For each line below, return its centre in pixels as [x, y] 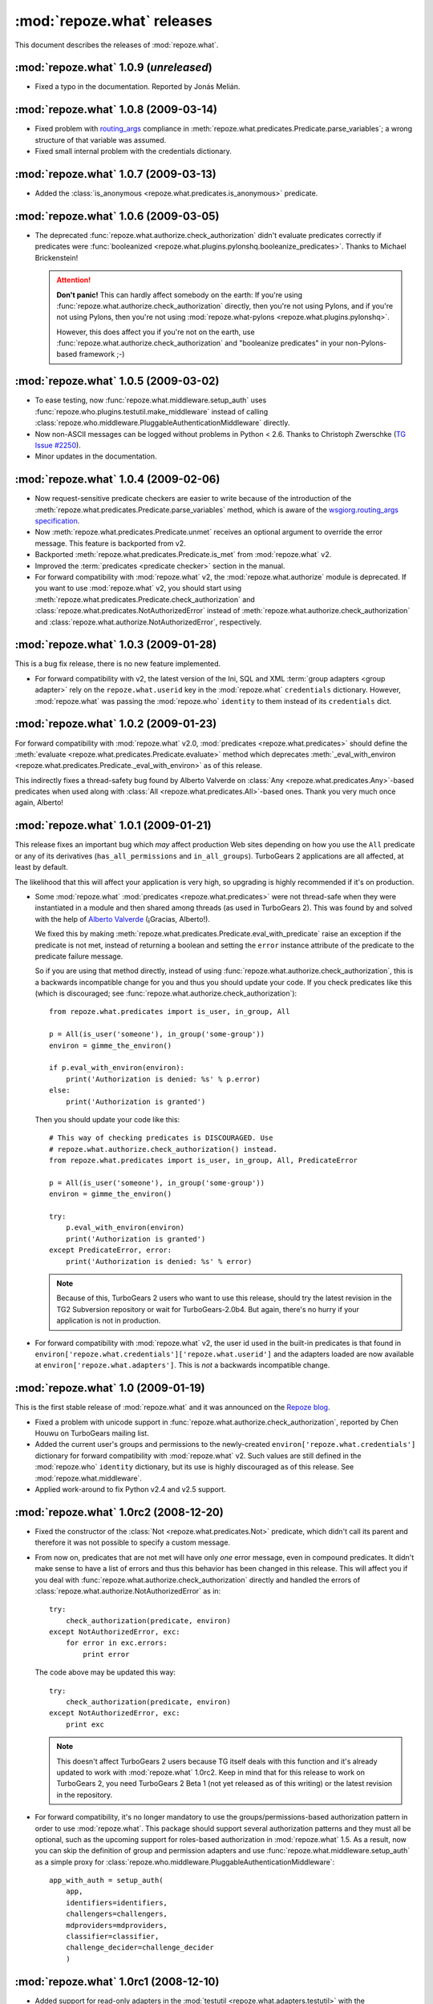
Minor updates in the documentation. [96, 456]
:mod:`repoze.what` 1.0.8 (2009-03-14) [116, 109]
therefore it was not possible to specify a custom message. [133, 1542]
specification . [57, 521]
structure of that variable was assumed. [101, 139]
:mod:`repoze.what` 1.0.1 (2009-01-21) [113, 826]
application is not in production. [109, 1321]
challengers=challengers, [117, 1914]
